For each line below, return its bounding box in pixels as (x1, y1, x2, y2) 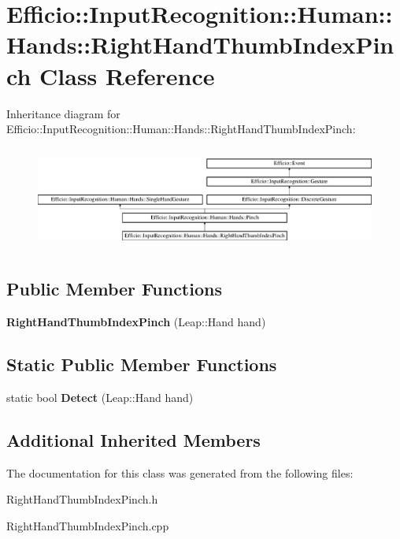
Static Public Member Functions (6, 352, 277, 377)
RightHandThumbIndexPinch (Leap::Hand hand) (6, 314, 266, 330)
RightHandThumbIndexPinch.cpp (6, 517, 169, 533)
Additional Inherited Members (6, 427, 261, 452)
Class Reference (39, 59, 215, 91)
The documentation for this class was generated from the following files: (6, 464, 354, 481)
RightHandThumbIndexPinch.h (6, 491, 158, 507)
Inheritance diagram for (6, 105, 120, 121)
